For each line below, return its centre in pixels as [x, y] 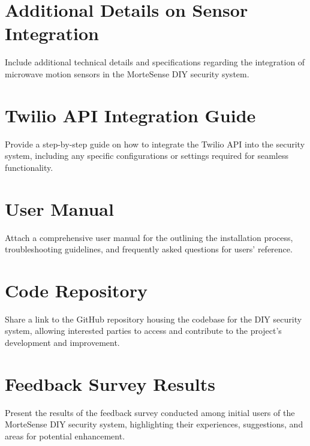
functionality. [29, 167]
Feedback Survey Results [110, 383]
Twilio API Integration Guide [130, 115]
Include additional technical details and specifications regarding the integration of [155, 62]
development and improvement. [62, 343]
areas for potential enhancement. [65, 436]
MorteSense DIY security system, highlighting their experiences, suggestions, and [154, 424]
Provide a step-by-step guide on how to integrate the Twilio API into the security [155, 144]
